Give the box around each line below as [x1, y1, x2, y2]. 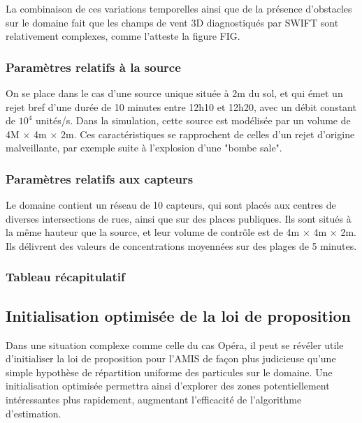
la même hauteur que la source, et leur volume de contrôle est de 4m [6, 225, 300, 239]
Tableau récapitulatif [6, 268, 125, 285]
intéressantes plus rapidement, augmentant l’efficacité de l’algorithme [6, 392, 302, 406]
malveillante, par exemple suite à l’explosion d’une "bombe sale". [6, 140, 282, 155]
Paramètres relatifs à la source [6, 58, 181, 75]
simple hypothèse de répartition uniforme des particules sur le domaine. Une [6, 364, 333, 379]
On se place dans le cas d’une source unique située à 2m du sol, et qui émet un [6, 86, 343, 100]
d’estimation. [6, 406, 61, 420]
